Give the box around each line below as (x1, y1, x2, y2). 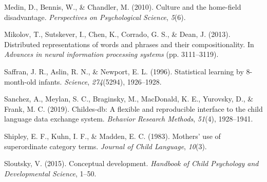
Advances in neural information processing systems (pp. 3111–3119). (4, 49, 219, 59)
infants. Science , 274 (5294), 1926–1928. (39, 76, 162, 87)
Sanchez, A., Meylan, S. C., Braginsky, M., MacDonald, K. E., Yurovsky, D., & (4, 93, 254, 104)
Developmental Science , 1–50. (4, 168, 97, 178)
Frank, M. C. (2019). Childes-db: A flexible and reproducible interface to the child (4, 103, 263, 114)
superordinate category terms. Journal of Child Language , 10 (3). (4, 140, 207, 151)
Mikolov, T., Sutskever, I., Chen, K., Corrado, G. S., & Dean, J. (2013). (4, 29, 231, 39)
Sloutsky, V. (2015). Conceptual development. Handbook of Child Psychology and (4, 158, 259, 169)
